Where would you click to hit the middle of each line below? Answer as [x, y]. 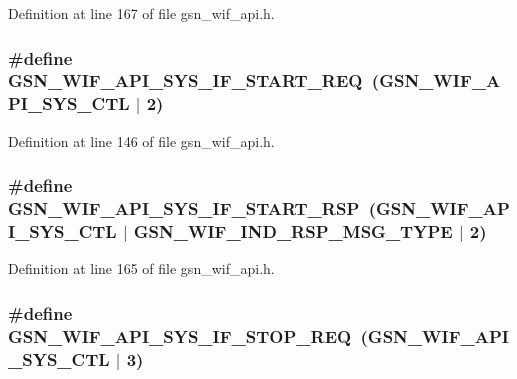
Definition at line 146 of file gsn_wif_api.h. [141, 140]
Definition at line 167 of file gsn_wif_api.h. [141, 13]
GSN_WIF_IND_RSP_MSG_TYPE [293, 231]
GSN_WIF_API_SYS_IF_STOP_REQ [180, 335]
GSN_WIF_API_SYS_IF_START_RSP [184, 208]
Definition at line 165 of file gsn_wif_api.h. [141, 268]
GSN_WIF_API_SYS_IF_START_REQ [185, 80]
